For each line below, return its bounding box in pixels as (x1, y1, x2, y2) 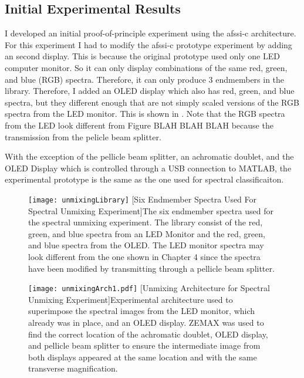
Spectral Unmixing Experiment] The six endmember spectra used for (28, 204, 273, 217)
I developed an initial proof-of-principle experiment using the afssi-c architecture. (5, 27, 296, 39)
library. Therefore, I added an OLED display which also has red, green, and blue (5, 85, 295, 97)
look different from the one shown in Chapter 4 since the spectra (28, 250, 261, 262)
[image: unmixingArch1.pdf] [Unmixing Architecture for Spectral (28, 282, 270, 294)
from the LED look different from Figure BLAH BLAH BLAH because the (5, 119, 273, 131)
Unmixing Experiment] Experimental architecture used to (28, 293, 233, 305)
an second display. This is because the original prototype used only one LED (5, 50, 280, 62)
